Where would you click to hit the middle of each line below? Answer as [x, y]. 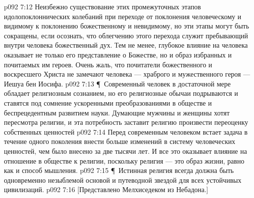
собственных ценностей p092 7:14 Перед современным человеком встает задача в [126, 131]
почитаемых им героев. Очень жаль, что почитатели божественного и [108, 64]
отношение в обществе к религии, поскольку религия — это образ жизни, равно [124, 160]
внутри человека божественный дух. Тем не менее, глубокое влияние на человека [126, 45]
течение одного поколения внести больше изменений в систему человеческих [120, 141]
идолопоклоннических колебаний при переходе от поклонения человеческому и [123, 16]
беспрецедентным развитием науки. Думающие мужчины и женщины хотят [117, 112]
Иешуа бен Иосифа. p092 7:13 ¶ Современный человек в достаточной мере [117, 83]
